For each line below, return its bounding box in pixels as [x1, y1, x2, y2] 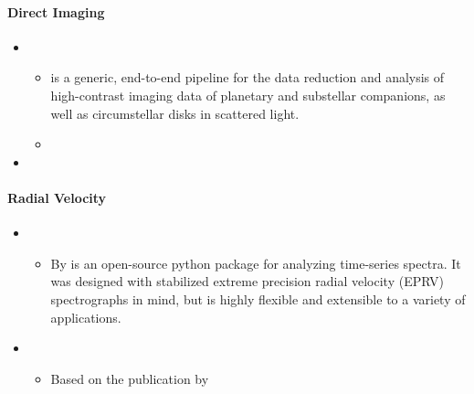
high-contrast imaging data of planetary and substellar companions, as [50, 85, 446, 104]
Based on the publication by [50, 368, 209, 388]
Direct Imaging [7, 2, 105, 21]
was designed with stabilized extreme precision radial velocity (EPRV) [50, 272, 444, 291]
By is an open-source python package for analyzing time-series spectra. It [50, 253, 461, 272]
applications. [50, 307, 121, 326]
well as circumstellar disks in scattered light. [50, 103, 300, 122]
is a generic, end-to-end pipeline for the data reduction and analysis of [50, 68, 445, 87]
